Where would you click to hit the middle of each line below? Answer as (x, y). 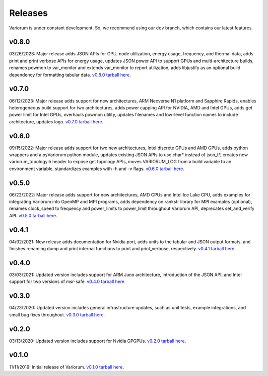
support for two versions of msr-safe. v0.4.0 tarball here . (67, 282)
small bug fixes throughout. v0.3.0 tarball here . (57, 315)
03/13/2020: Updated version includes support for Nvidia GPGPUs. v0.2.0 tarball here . (98, 341)
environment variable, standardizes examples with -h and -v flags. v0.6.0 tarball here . (97, 169)
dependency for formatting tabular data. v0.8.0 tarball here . (70, 75)
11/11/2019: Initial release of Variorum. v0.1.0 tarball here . (67, 367)
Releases (29, 13)
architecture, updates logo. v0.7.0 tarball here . (56, 121)
